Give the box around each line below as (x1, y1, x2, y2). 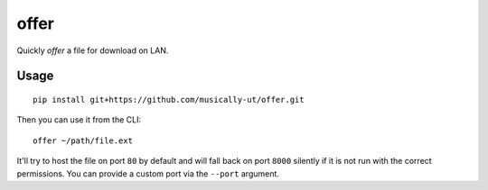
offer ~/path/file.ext (33, 135, 134, 146)
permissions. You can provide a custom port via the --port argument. (16, 167, 280, 179)
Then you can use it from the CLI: (16, 114, 142, 125)
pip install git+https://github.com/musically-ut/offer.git (33, 95, 305, 104)
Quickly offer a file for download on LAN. (16, 45, 169, 56)
